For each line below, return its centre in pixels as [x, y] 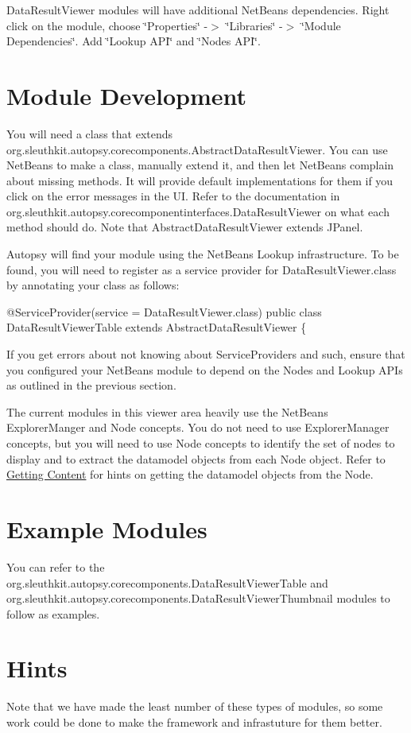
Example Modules [107, 528]
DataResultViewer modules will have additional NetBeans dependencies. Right [198, 10]
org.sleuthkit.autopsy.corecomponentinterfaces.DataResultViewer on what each [198, 211]
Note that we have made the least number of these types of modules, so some [195, 706]
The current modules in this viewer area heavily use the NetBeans [167, 411]
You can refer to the [56, 566]
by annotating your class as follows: [93, 285]
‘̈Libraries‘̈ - [254, 25]
